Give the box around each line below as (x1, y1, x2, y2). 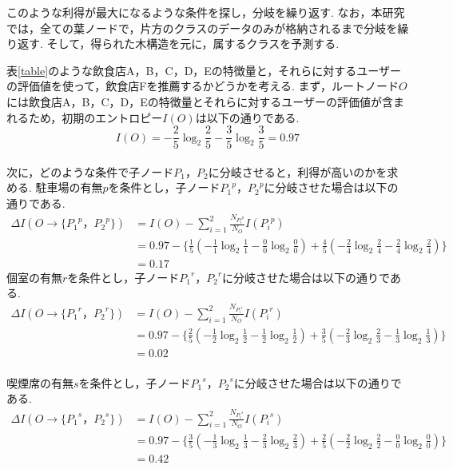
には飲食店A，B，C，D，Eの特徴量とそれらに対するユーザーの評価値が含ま (6, 93, 405, 109)
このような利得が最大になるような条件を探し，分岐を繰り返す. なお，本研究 (6, 4, 405, 20)
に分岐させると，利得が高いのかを (208, 163, 387, 180)
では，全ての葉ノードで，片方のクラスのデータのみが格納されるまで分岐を (6, 19, 398, 36)
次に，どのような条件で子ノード (6, 163, 174, 180)
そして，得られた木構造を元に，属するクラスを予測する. (46, 35, 340, 52)
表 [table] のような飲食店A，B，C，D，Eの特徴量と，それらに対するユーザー (6, 62, 402, 78)
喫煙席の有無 (6, 374, 74, 391)
